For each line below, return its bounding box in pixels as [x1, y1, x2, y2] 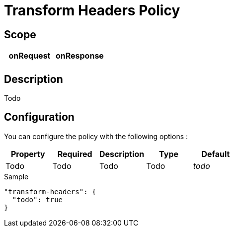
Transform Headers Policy [4, 2, 180, 19]
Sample [4, 172, 29, 181]
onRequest [8, 51, 51, 61]
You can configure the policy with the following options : [4, 132, 188, 141]
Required [57, 149, 92, 159]
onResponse [55, 51, 104, 61]
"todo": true [12, 195, 63, 204]
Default [201, 149, 230, 159]
